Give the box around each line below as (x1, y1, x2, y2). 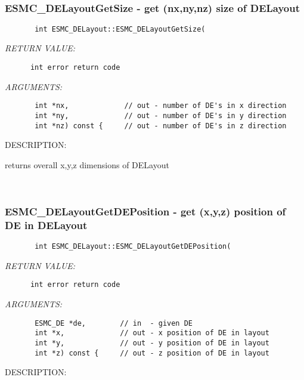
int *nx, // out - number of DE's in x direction (35, 101, 287, 110)
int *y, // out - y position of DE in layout (35, 339, 269, 348)
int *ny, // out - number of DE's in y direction (35, 111, 287, 120)
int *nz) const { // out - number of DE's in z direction (35, 121, 287, 130)
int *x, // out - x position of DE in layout (35, 329, 269, 338)
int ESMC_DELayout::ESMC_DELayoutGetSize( (35, 24, 206, 33)
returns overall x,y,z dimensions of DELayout (5, 158, 169, 171)
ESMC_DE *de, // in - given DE (35, 319, 193, 328)
